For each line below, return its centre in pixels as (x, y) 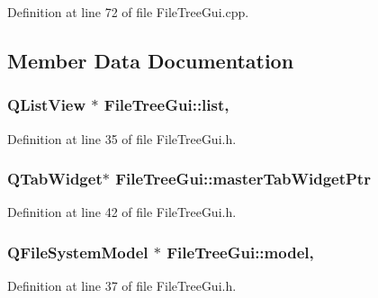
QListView (47, 105)
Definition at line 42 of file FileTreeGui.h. (122, 212)
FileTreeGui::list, (166, 105)
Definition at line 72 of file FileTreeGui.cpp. (128, 12)
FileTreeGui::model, (240, 252)
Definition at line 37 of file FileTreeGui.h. (122, 286)
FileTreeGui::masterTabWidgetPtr (243, 179)
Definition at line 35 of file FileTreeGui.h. (122, 138)
